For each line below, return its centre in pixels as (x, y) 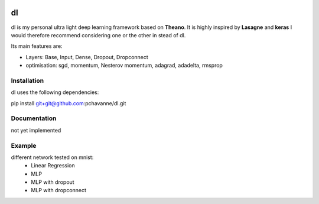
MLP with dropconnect (59, 190)
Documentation (34, 118)
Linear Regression (53, 166)
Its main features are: (37, 46)
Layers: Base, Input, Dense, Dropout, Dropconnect (87, 57)
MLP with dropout (53, 182)
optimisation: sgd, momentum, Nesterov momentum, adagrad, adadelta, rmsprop (124, 66)
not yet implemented (36, 130)
